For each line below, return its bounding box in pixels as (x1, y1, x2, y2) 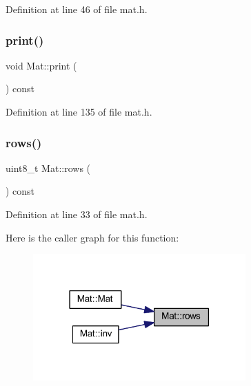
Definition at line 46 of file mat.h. (6, 2, 148, 16)
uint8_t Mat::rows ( (6, 160, 91, 175)
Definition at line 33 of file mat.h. (6, 207, 148, 221)
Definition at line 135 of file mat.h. (6, 105, 152, 118)
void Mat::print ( (6, 58, 77, 72)
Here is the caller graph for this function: (6, 230, 179, 244)
